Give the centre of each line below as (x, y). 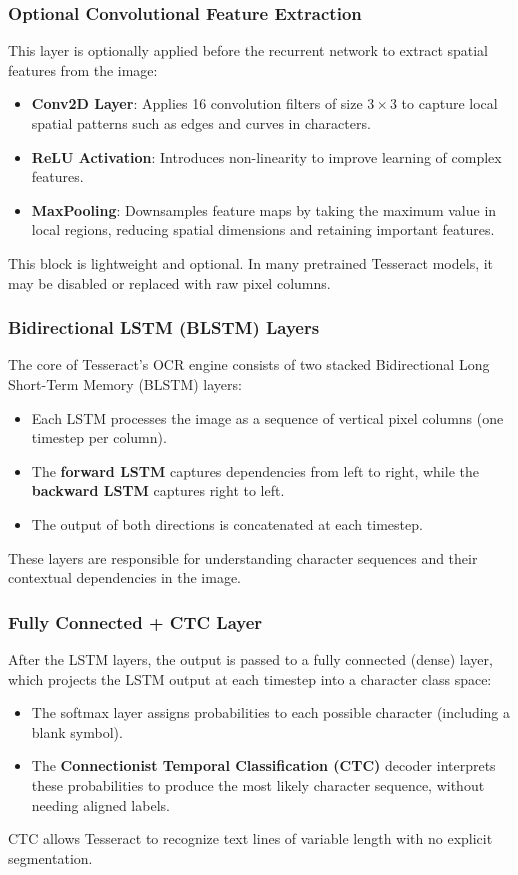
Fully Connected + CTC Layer (135, 621)
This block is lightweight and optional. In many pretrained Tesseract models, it (251, 262)
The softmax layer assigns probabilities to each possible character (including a (271, 712)
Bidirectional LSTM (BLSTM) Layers (164, 327)
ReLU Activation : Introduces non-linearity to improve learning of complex (266, 156)
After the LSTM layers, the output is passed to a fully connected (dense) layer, (250, 658)
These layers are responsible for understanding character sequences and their (243, 557)
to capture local (449, 103)
